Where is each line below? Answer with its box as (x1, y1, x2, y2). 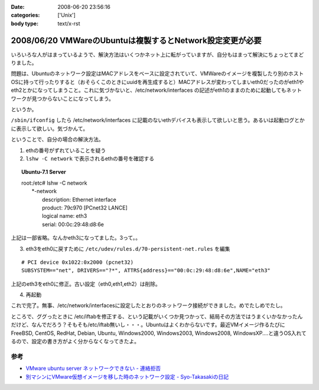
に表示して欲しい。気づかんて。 (11, 125, 89, 132)
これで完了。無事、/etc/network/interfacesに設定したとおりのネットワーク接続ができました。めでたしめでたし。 (11, 302, 286, 309)
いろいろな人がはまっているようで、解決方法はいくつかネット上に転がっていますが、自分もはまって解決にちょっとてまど (11, 51, 304, 58)
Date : (11, 4, 25, 10)
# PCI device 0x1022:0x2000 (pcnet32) (21, 259, 134, 266)
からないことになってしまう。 (41, 95, 115, 102)
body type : (11, 20, 38, 27)
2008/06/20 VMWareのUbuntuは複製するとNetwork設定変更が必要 (11, 36, 262, 46)
